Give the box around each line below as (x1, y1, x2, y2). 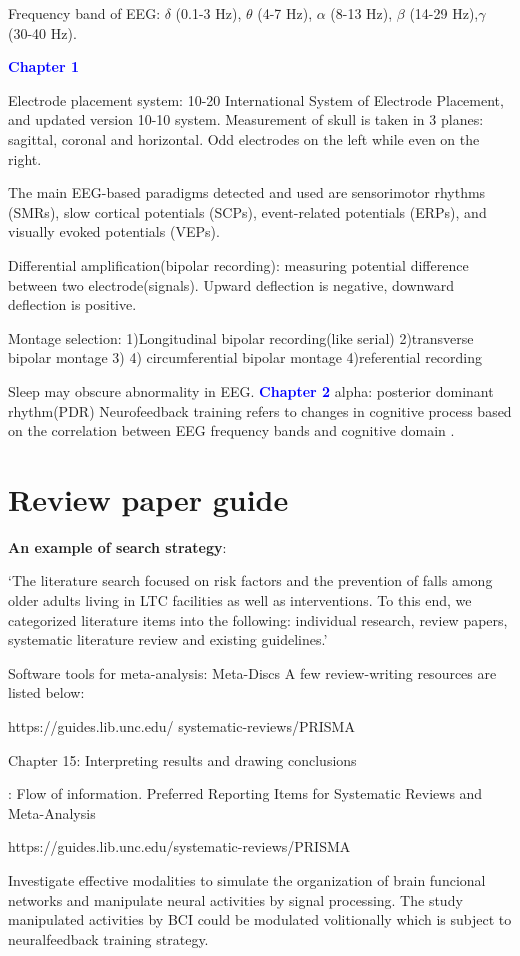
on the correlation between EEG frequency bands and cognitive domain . (8, 420, 455, 441)
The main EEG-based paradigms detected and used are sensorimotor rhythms (8, 182, 486, 203)
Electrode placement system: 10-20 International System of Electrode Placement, (8, 89, 504, 110)
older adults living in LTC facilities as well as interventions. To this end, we (8, 590, 472, 610)
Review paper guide (8, 478, 289, 519)
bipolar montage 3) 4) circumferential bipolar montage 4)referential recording (8, 347, 483, 368)
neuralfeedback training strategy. (8, 928, 209, 949)
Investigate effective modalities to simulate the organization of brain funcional (8, 869, 486, 890)
